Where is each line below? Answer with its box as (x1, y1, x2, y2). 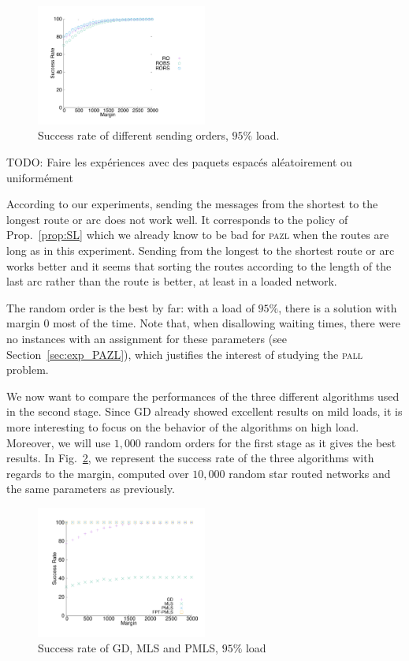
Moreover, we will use (6, 434, 110, 450)
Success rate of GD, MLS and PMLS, (38, 640, 218, 656)
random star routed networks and (229, 465, 391, 481)
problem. (6, 361, 49, 378)
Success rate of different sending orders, (38, 127, 229, 144)
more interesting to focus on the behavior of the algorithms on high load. (6, 418, 359, 435)
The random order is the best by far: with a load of (6, 299, 255, 316)
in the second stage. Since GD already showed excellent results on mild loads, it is (6, 403, 403, 420)
